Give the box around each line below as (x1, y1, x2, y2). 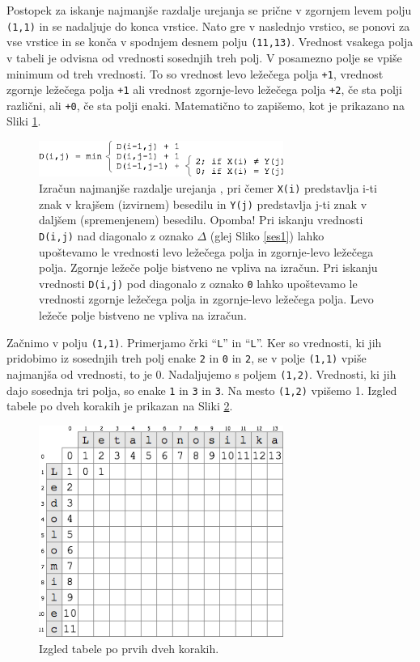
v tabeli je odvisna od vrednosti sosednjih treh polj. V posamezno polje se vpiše (6, 49, 402, 66)
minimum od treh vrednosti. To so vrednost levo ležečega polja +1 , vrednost (6, 65, 384, 82)
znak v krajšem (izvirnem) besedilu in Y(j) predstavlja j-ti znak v (39, 195, 367, 212)
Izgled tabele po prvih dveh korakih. (39, 640, 219, 657)
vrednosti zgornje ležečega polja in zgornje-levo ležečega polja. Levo (39, 291, 374, 308)
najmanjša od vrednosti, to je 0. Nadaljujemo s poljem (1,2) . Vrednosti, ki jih (6, 365, 397, 382)
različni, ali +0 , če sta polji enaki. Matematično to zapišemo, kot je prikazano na (6, 96, 405, 113)
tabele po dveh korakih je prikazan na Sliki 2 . (6, 397, 233, 414)
